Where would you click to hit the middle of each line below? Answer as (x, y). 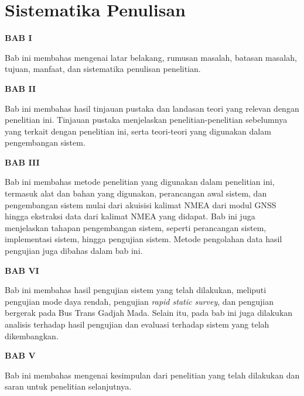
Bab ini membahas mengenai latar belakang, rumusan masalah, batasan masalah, (151, 57)
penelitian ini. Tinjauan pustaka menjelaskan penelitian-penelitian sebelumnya (146, 120)
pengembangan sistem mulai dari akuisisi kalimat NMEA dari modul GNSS (141, 204)
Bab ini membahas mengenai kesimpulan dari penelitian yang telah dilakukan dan (152, 375)
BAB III (22, 162)
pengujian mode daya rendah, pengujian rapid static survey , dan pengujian (139, 301)
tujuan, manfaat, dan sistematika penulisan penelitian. (103, 69)
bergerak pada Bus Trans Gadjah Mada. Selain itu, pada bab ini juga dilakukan (149, 313)
